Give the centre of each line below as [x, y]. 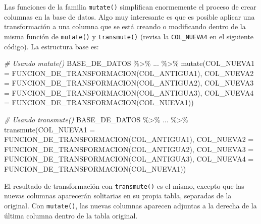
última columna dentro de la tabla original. [71, 215]
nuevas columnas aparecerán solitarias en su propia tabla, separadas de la [118, 196]
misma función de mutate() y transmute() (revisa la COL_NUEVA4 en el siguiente [129, 36]
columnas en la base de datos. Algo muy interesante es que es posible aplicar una [129, 16]
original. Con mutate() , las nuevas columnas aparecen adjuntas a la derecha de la [130, 205]
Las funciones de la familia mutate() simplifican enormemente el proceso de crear [130, 7]
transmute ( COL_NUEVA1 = [50, 129]
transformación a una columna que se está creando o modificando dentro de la [125, 26]
